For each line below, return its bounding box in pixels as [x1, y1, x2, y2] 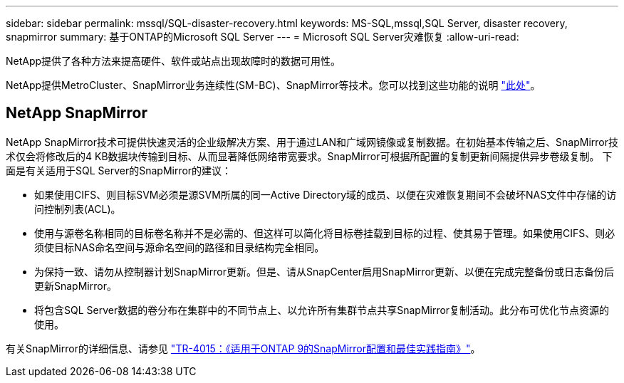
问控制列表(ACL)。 [34, 202, 121, 215]
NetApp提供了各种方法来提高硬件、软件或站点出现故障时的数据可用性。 [6, 55, 341, 67]
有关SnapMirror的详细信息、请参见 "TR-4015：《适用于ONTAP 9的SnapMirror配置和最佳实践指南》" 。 [6, 342, 481, 355]
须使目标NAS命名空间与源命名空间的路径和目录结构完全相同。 [34, 241, 325, 253]
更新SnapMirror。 [34, 279, 117, 292]
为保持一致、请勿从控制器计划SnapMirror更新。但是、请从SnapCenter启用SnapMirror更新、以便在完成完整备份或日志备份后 [34, 265, 615, 278]
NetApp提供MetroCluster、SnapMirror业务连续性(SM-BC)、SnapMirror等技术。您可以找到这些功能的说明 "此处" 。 [6, 79, 541, 91]
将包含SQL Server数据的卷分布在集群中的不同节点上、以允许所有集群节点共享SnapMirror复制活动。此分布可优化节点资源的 [34, 303, 610, 316]
